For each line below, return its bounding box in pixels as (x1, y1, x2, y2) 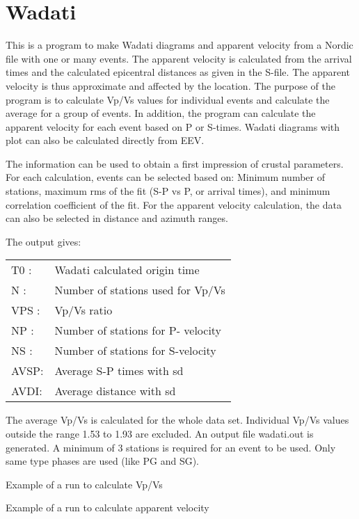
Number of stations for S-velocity (54, 342, 216, 359)
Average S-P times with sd (54, 362, 184, 379)
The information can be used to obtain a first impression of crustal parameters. (6, 156, 344, 170)
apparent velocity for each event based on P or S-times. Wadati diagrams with (6, 119, 340, 134)
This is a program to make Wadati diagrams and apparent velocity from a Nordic (6, 38, 353, 52)
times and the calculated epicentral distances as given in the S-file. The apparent (6, 65, 351, 79)
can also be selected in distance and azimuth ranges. (6, 211, 228, 225)
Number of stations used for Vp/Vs (54, 282, 225, 298)
